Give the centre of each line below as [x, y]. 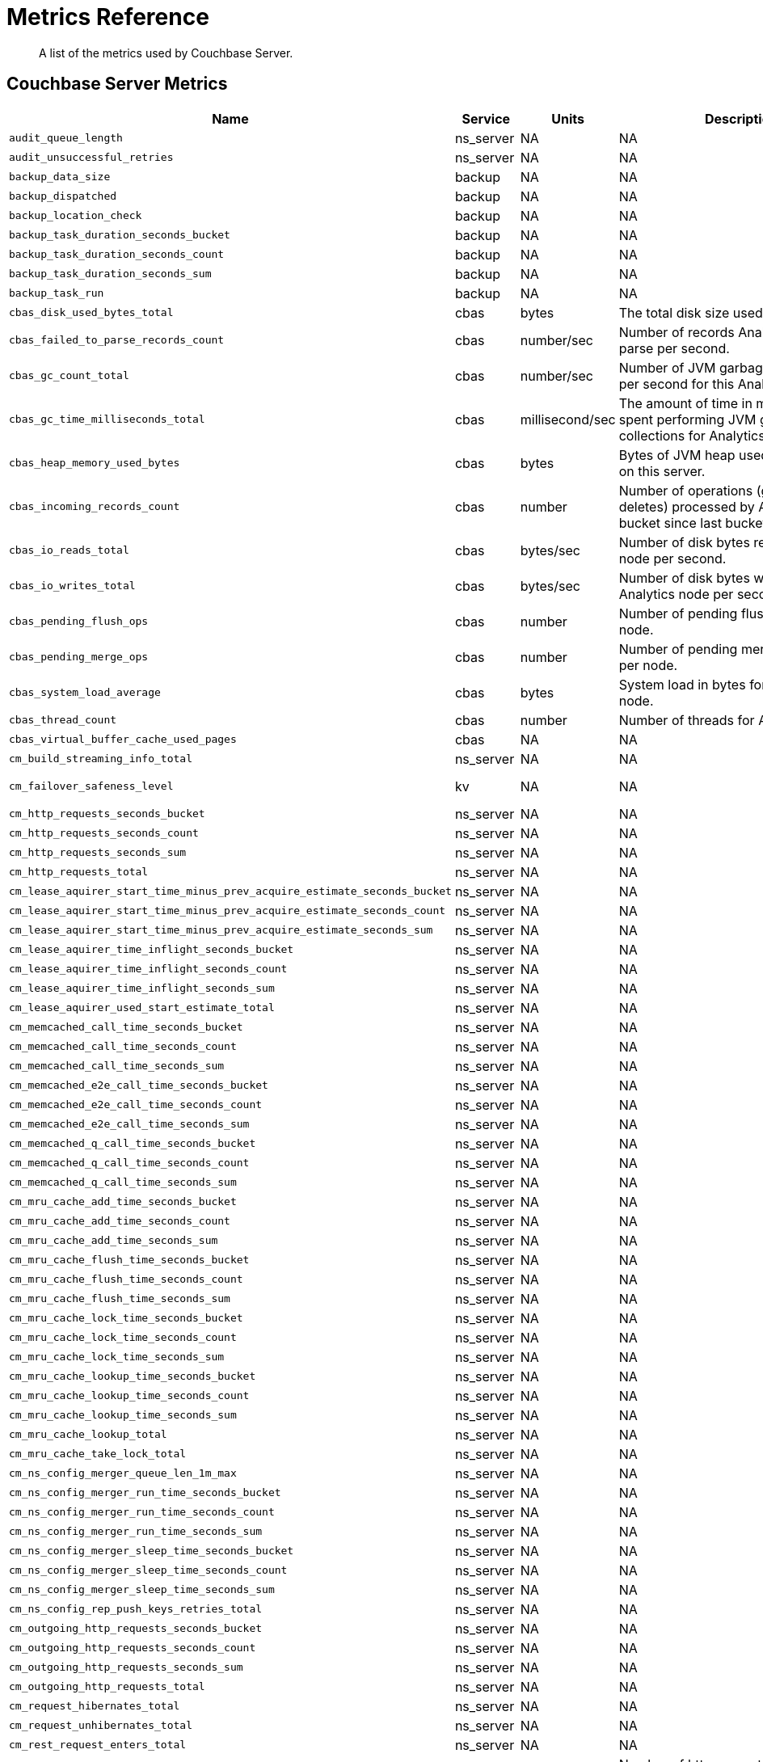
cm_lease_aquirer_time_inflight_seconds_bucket [152, 950]
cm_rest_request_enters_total [98, 1745]
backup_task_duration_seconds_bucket [120, 235]
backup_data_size [60, 177]
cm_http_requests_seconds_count [104, 833]
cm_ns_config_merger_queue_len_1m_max [123, 1473]
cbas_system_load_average [85, 693]
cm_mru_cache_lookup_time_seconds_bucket [133, 1376]
